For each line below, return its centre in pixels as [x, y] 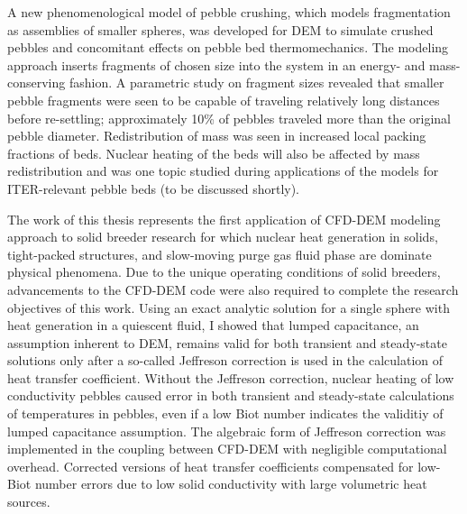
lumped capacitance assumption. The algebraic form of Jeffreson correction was [227, 431]
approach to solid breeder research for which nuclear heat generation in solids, [223, 237]
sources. [29, 502]
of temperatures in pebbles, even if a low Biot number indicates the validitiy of [225, 413]
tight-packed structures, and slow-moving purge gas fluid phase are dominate [220, 254]
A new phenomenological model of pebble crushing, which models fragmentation [229, 12]
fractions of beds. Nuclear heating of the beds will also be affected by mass [214, 153]
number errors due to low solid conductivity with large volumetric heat [231, 484]
